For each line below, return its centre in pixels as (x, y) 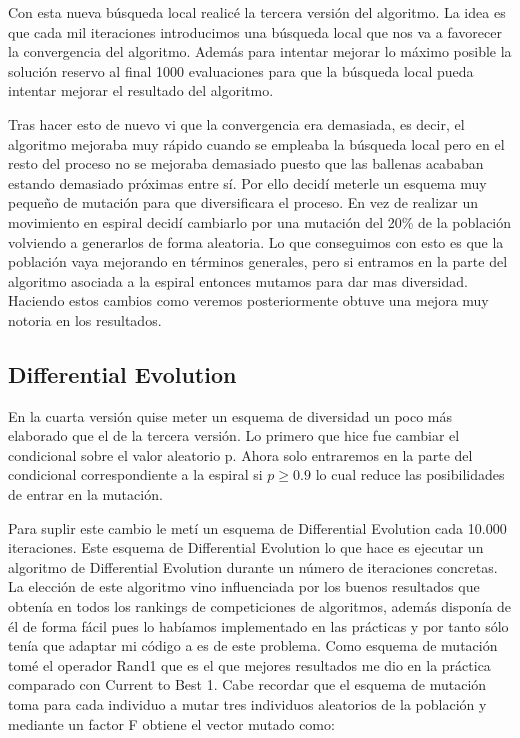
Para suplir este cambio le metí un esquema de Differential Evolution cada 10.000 (257, 527)
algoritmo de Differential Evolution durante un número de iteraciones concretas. (253, 566)
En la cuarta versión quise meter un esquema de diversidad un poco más (230, 415)
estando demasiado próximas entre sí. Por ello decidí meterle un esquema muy (247, 182)
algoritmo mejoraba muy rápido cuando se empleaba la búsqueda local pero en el (256, 143)
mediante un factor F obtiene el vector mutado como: (171, 723)
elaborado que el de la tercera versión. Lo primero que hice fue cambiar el (234, 435)
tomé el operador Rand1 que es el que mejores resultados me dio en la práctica (249, 664)
